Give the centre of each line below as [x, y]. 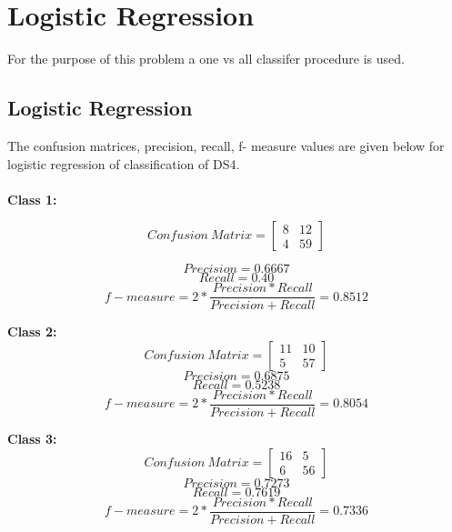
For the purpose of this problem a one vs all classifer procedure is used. [206, 59]
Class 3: [32, 439]
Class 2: [32, 331]
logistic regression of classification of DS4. [124, 163]
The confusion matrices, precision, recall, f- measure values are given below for [226, 145]
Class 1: [32, 199]
